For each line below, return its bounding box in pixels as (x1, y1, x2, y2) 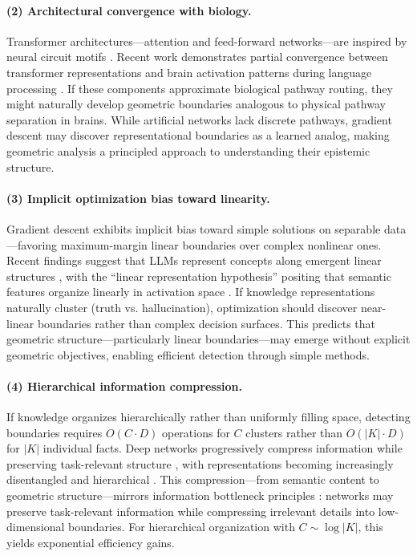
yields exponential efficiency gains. (6, 534, 175, 550)
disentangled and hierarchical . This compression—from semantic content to (6, 471, 379, 488)
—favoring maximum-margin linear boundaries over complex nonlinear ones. (6, 236, 382, 253)
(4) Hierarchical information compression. (6, 377, 242, 394)
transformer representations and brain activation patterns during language (6, 63, 372, 80)
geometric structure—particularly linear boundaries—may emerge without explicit (6, 331, 411, 347)
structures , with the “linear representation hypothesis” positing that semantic (6, 267, 391, 284)
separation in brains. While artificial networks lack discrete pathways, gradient (6, 111, 392, 128)
